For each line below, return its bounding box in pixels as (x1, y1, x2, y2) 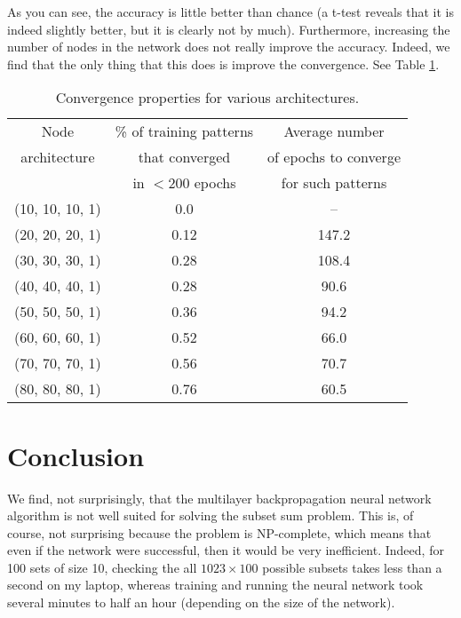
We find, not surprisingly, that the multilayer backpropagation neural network (7, 488, 432, 507)
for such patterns (281, 172, 387, 194)
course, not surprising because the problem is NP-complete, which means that (7, 523, 432, 542)
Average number (283, 121, 385, 142)
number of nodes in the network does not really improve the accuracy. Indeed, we (7, 37, 450, 56)
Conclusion (7, 437, 145, 473)
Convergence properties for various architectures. (55, 87, 360, 108)
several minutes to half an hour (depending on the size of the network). (7, 593, 395, 612)
